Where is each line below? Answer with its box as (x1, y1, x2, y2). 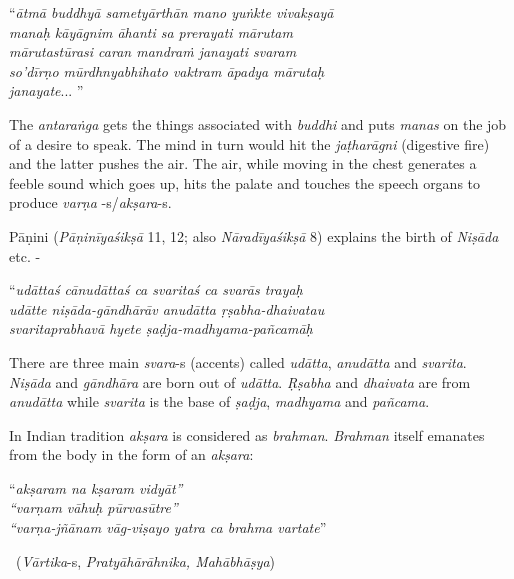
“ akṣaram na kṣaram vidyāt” (9, 477, 183, 498)
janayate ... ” (9, 80, 84, 101)
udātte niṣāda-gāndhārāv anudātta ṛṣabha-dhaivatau (9, 298, 325, 319)
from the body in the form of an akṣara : (9, 444, 254, 465)
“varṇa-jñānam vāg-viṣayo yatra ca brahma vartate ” (9, 517, 327, 538)
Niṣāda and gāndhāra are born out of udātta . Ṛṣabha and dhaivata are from (9, 371, 471, 392)
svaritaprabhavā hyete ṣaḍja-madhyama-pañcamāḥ (9, 318, 313, 339)
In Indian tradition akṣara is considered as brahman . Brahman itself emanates (9, 424, 485, 445)
